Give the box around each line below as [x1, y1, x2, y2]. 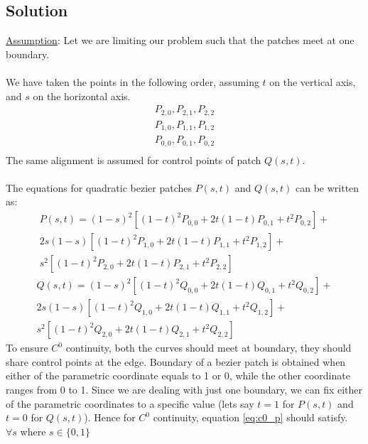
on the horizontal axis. [33, 88, 131, 103]
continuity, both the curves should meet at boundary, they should [65, 340, 352, 355]
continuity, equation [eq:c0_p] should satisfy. [153, 410, 348, 425]
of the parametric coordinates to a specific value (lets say [6, 396, 254, 411]
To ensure [6, 340, 48, 355]
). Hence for [84, 410, 136, 425]
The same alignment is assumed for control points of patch [6, 152, 261, 167]
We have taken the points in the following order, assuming [6, 74, 259, 89]
